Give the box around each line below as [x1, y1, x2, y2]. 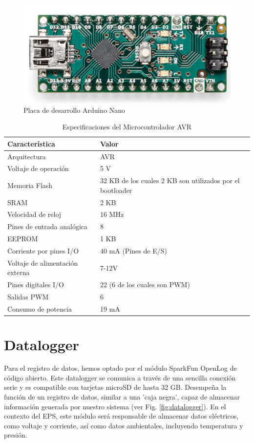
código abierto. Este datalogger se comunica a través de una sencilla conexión [4, 372, 236, 382]
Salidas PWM [7, 292, 49, 302]
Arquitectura [7, 151, 46, 161]
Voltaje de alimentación [7, 257, 78, 268]
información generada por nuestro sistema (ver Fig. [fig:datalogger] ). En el [4, 401, 226, 411]
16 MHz [100, 209, 124, 219]
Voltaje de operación [7, 163, 69, 173]
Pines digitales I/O [7, 279, 64, 290]
